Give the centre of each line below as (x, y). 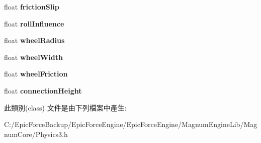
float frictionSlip (32, 6)
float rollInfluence (34, 23)
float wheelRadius (34, 40)
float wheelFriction (36, 74)
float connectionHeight (43, 90)
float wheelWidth (33, 57)
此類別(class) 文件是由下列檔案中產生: (65, 107)
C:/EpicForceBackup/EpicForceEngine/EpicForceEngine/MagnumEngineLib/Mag (131, 124)
